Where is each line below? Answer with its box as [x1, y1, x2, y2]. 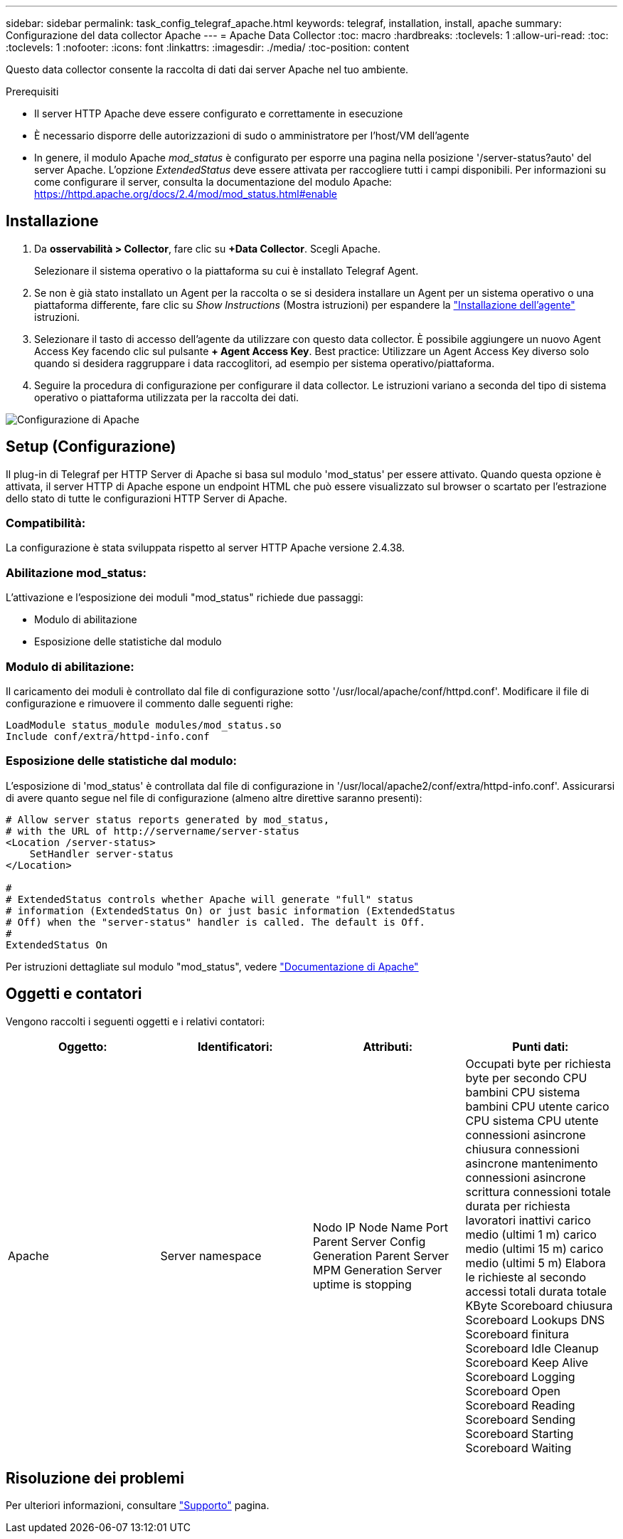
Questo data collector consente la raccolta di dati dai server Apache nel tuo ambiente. [6, 63, 409, 75]
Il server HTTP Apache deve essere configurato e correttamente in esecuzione [34, 107, 403, 120]
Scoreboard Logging [465, 1369, 575, 1384]
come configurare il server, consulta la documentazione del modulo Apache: [34, 176, 392, 188]
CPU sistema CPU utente [465, 1113, 599, 1128]
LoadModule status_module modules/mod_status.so [6, 719, 282, 731]
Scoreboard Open [465, 1383, 560, 1398]
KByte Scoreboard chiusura [465, 1298, 613, 1313]
